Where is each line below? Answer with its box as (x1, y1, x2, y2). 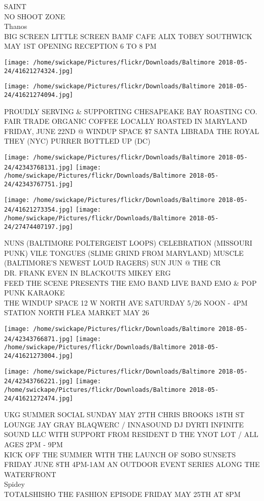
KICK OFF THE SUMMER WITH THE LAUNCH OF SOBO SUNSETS (4, 449, 236, 459)
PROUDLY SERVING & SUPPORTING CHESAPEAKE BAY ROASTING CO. (4, 106, 257, 116)
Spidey (4, 479, 25, 489)
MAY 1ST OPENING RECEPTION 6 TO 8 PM (4, 41, 157, 51)
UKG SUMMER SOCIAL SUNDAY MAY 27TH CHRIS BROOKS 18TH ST (4, 409, 245, 420)
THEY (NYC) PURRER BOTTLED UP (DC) (4, 136, 151, 146)
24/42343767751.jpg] (4, 180, 74, 188)
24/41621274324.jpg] (4, 67, 74, 75)
